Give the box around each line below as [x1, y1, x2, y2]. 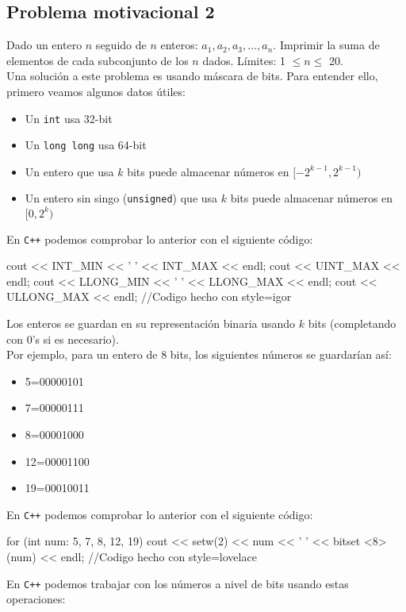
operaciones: [6, 591, 66, 607]
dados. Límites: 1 [202, 52, 285, 68]
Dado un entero [6, 37, 82, 53]
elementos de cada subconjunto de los [6, 52, 189, 68]
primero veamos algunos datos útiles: [6, 83, 186, 99]
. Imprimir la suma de [273, 37, 380, 53]
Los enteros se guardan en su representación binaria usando [6, 315, 296, 332]
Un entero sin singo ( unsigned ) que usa [25, 190, 218, 206]
